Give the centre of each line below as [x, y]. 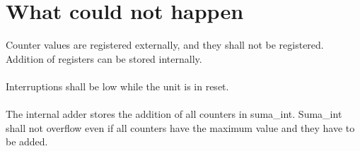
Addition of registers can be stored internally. [104, 58]
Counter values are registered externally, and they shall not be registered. [165, 45]
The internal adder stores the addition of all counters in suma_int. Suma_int [174, 114]
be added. [27, 141]
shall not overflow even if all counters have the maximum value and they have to [180, 127]
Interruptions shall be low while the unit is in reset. [117, 86]
